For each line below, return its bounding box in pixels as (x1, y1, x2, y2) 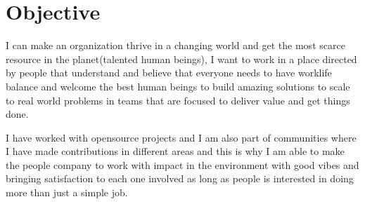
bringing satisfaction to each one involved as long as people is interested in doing (6, 171, 354, 186)
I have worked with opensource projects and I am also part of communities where (6, 130, 357, 144)
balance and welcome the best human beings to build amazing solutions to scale (6, 79, 350, 93)
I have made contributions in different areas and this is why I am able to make (6, 144, 345, 158)
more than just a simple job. (6, 185, 128, 200)
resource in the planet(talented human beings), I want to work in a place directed (6, 51, 357, 66)
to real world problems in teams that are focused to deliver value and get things (6, 93, 350, 107)
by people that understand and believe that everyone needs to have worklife (6, 65, 332, 80)
